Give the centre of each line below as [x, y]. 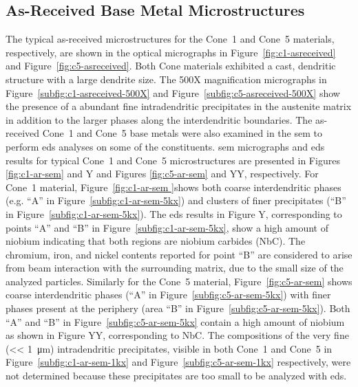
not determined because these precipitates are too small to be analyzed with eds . [176, 376]
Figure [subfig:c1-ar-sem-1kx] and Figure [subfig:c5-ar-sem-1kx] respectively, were [178, 362]
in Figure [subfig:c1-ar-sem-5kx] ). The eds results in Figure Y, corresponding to [174, 213]
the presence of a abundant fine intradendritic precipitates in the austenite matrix [179, 106]
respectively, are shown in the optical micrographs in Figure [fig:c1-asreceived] [171, 52]
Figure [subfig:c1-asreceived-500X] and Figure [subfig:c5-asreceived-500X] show [173, 92]
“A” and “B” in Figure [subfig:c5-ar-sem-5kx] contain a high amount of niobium [175, 321]
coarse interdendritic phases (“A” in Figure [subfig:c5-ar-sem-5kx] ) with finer [168, 295]
